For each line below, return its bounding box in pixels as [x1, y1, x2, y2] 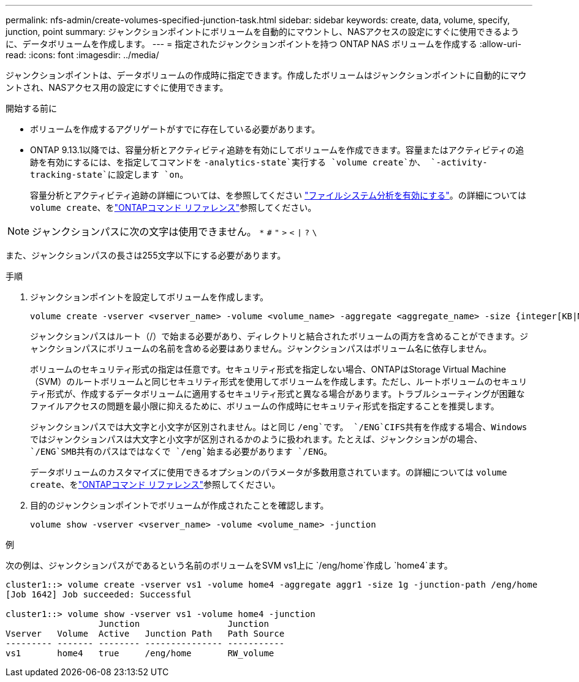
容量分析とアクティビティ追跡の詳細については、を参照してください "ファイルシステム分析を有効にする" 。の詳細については [30, 190, 527, 200]
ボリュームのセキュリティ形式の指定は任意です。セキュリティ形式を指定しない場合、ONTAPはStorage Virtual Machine [30, 364, 507, 374]
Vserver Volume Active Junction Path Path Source [6, 629, 285, 638]
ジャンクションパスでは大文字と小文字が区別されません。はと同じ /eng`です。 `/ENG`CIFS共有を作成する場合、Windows [30, 422, 528, 432]
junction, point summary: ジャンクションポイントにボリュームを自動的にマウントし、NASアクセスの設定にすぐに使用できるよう [6, 26, 520, 37]
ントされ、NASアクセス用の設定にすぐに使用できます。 [6, 82, 229, 93]
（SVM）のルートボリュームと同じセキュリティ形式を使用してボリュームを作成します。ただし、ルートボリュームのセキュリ [30, 376, 528, 387]
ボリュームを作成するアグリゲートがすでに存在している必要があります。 [30, 124, 320, 134]
